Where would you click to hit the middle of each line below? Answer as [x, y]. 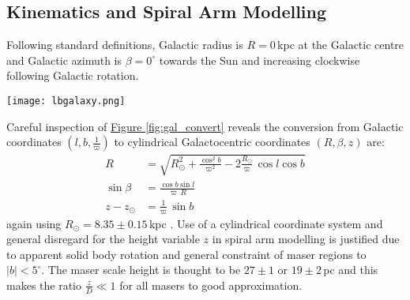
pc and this [351, 270]
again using [34, 223]
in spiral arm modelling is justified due [306, 239]
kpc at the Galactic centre [341, 45]
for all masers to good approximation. [211, 285]
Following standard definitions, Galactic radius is [125, 45]
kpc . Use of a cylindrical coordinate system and [266, 223]
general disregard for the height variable [103, 239]
